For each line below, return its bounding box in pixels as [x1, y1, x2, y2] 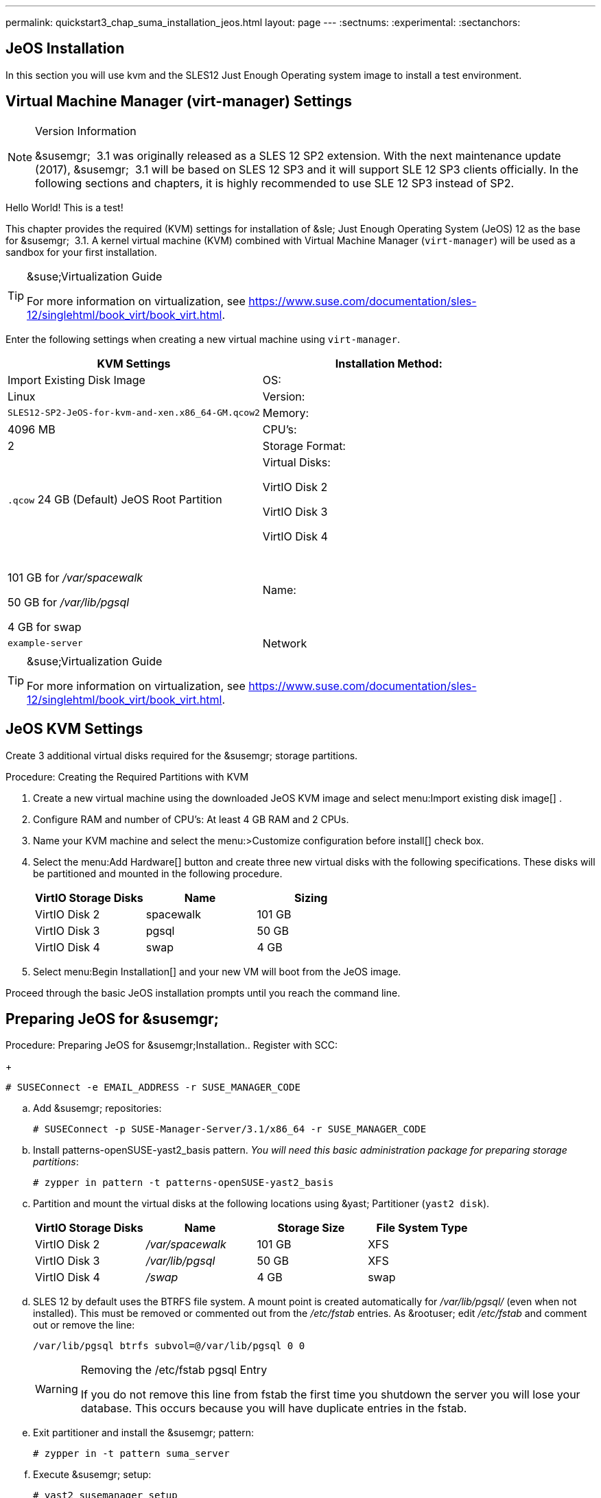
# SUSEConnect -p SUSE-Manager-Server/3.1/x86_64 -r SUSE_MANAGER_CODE [33, 1123, 427, 1135]
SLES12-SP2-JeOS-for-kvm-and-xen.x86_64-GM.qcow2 [8, 407, 260, 418]
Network [262, 636, 307, 650]
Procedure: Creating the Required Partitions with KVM [5, 770, 249, 783]
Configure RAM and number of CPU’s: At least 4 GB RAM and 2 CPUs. [33, 813, 349, 825]
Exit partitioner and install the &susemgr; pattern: [33, 1427, 254, 1439]
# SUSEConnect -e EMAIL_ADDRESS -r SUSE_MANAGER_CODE [5, 1082, 300, 1093]
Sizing [294, 890, 328, 905]
